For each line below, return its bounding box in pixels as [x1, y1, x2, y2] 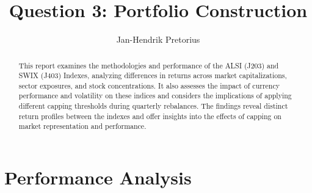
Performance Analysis [4, 165, 192, 190]
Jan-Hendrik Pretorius [116, 33, 200, 46]
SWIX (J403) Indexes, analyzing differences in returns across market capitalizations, [18, 70, 287, 81]
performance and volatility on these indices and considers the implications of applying [18, 90, 292, 101]
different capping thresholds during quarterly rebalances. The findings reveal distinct [18, 101, 288, 111]
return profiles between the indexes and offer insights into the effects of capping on [18, 111, 281, 121]
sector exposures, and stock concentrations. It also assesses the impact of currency [18, 80, 280, 90]
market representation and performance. [18, 121, 147, 131]
